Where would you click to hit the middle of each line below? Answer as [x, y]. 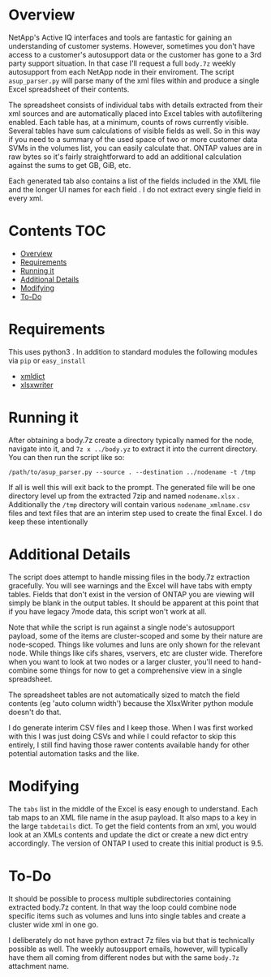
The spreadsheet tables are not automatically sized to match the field [124, 695]
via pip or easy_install [47, 360]
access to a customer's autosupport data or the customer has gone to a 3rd [135, 54]
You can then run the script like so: [67, 457]
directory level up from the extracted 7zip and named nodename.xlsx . [124, 496]
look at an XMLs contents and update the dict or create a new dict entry [129, 834]
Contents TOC [57, 231]
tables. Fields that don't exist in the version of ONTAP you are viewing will [131, 594]
